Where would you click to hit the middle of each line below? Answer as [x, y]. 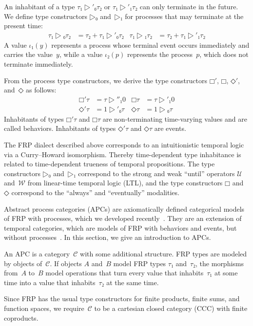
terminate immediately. [39, 64]
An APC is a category [37, 253]
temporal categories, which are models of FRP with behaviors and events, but [120, 227]
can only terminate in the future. [189, 6]
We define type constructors [46, 16]
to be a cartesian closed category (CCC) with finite [171, 308]
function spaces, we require [44, 308]
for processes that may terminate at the [184, 16]
